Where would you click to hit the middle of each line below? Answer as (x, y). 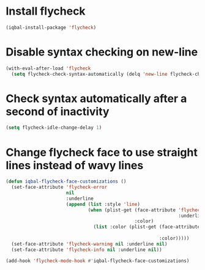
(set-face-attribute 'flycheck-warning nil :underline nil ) (89, 244)
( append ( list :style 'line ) (103, 204)
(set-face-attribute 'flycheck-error (59, 188)
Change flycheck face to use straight (102, 152)
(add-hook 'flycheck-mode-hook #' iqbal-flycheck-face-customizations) (98, 261)
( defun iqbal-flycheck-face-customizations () (66, 181)
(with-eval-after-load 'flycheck (48, 68)
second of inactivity (58, 111)
